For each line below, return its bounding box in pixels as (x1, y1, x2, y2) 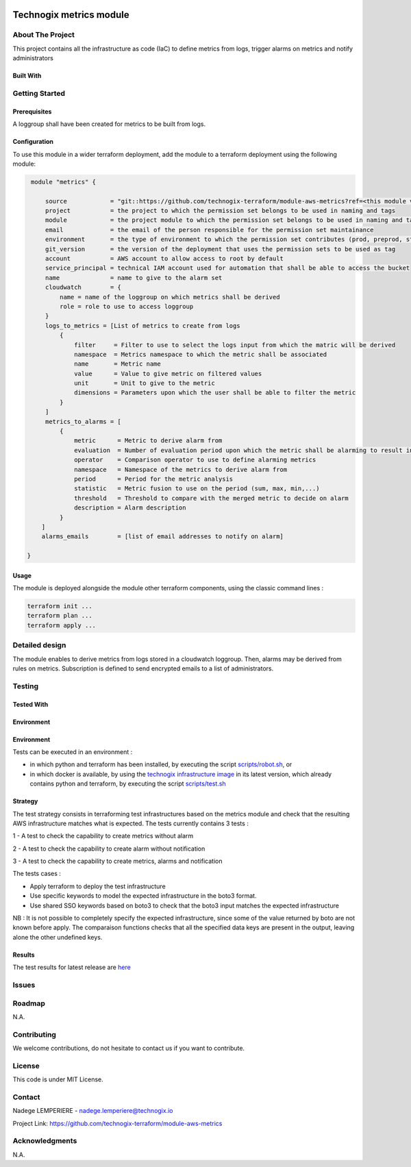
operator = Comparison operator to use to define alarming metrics (74, 456, 316, 464)
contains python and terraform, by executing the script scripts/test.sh (29, 779, 226, 788)
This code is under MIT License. (12, 1075, 104, 1083)
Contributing (12, 1029, 56, 1039)
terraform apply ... (27, 621, 96, 629)
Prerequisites (12, 107, 52, 116)
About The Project (12, 30, 75, 40)
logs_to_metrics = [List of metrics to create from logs (45, 322, 240, 329)
